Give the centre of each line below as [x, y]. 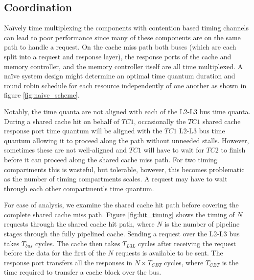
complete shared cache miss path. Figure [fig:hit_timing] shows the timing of [119, 214]
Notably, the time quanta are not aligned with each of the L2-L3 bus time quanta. [127, 111]
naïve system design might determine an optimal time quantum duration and [120, 76]
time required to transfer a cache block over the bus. [83, 272]
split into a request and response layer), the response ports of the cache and [118, 56]
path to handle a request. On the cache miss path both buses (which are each [120, 47]
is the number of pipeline [202, 224]
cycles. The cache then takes [78, 243]
